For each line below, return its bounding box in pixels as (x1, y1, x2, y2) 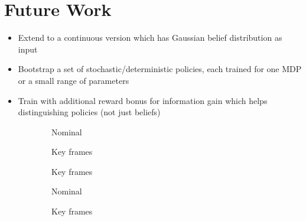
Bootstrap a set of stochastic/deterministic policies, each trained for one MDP (18, 63, 302, 75)
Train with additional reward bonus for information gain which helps (18, 94, 268, 106)
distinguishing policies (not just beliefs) (18, 106, 161, 118)
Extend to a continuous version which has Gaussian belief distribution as (18, 31, 282, 44)
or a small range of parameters (18, 74, 129, 86)
